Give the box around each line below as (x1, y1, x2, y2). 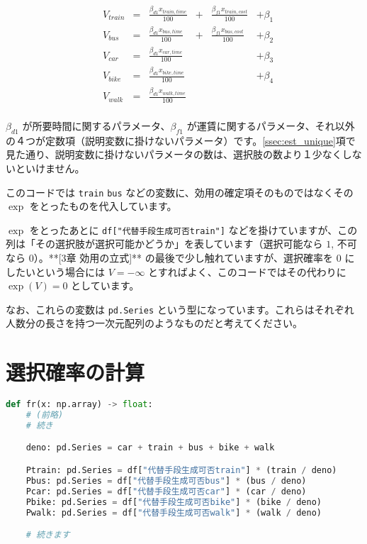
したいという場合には (6, 264, 105, 279)
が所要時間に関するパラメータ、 (22, 118, 171, 133)
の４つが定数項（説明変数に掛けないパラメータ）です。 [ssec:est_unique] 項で (6, 133, 356, 148)
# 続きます (26, 530, 70, 540)
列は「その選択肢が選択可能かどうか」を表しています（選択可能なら (6, 236, 323, 251)
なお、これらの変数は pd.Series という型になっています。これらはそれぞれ (6, 301, 354, 316)
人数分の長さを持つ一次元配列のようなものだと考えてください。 (6, 316, 303, 331)
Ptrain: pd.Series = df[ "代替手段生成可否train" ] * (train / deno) (26, 465, 337, 476)
